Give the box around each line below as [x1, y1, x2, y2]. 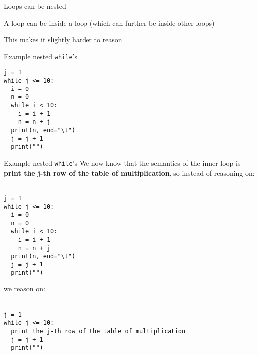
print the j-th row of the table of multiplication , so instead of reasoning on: [4, 167, 255, 177]
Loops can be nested [4, 1, 66, 11]
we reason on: [4, 283, 45, 294]
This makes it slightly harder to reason [4, 34, 122, 45]
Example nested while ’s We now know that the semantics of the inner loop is [4, 158, 241, 168]
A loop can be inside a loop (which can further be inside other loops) [4, 17, 215, 28]
